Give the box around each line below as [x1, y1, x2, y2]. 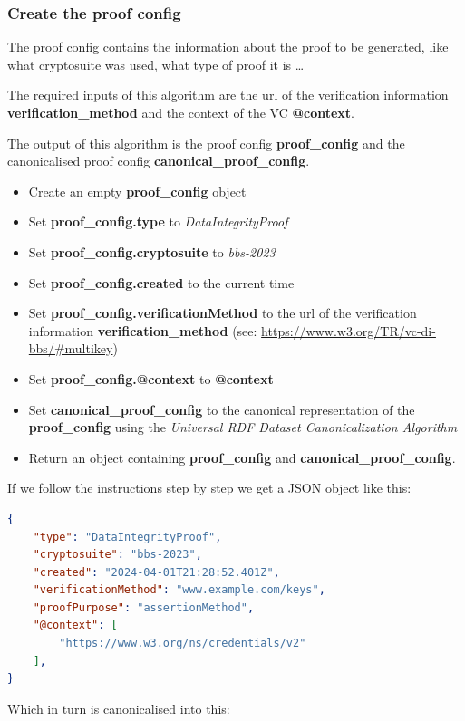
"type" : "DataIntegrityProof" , [33, 530, 222, 543]
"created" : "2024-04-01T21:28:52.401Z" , [33, 565, 280, 579]
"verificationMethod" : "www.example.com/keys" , [33, 583, 325, 597]
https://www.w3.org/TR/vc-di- [261, 321, 436, 340]
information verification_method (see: [28, 321, 257, 340]
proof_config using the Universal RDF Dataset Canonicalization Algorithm [28, 418, 458, 437]
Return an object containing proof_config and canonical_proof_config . [28, 447, 456, 466]
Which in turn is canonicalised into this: [7, 698, 230, 717]
